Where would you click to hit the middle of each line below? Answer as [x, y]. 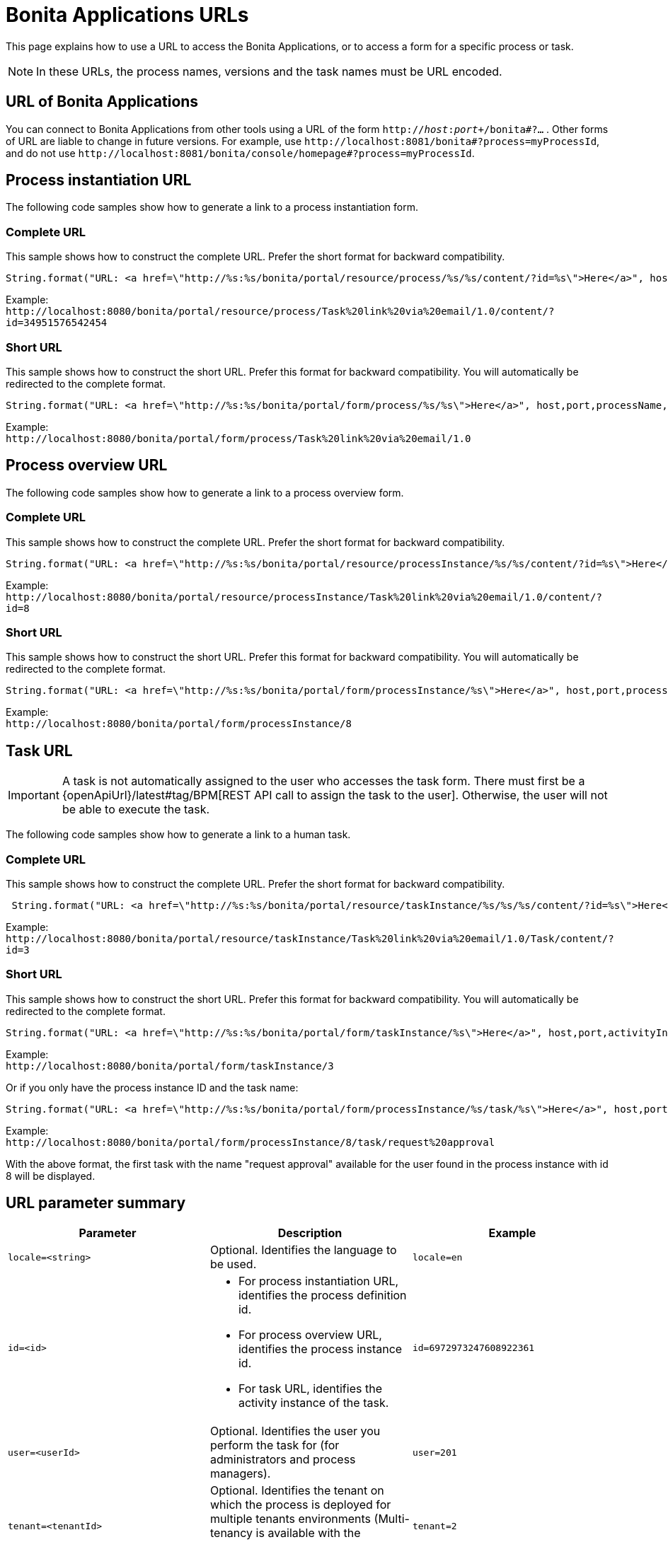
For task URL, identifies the [310, 1389]
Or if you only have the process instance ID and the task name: [152, 1087]
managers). [240, 1474]
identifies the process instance [320, 1349]
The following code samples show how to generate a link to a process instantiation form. [212, 207]
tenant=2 [434, 1526]
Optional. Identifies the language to [303, 1250]
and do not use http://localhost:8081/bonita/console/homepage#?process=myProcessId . [240, 153]
